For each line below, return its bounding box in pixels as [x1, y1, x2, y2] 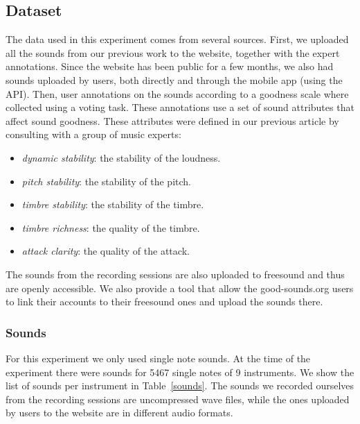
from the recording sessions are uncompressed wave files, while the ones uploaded [6, 391, 350, 406]
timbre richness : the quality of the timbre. [21, 220, 200, 235]
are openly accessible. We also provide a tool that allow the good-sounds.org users [6, 280, 354, 295]
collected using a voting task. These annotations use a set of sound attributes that [6, 100, 354, 115]
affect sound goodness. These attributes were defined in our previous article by [6, 113, 339, 128]
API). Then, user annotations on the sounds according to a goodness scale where [6, 86, 349, 101]
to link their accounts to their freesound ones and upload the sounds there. [6, 294, 323, 309]
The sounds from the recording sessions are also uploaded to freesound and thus [6, 266, 345, 281]
